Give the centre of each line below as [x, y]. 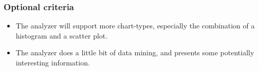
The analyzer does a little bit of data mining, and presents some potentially [135, 52]
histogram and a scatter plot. [62, 35]
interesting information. [53, 62]
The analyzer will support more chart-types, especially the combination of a [135, 26]
